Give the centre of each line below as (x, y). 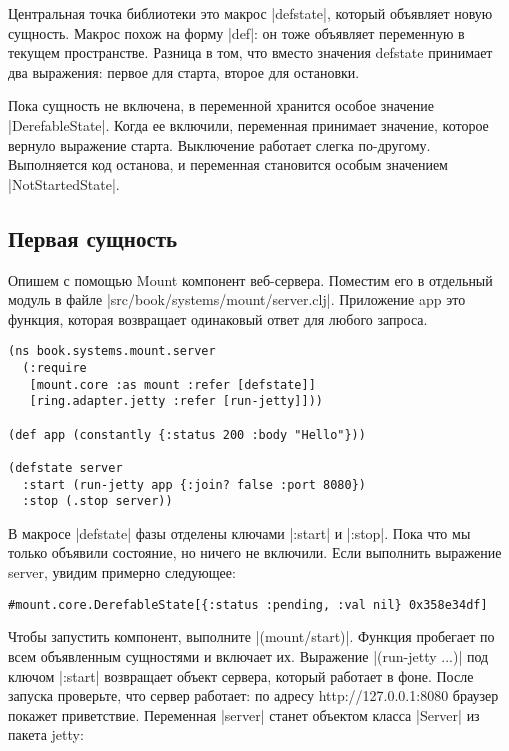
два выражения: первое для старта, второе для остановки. (184, 71)
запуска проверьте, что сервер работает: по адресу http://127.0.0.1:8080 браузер (253, 695)
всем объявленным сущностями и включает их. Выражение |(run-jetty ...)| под (248, 655)
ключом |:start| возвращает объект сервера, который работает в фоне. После (241, 675)
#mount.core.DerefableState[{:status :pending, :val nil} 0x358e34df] (248, 604)
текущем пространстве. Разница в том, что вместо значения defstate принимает (250, 52)
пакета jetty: (46, 734)
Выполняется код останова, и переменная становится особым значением (228, 164)
